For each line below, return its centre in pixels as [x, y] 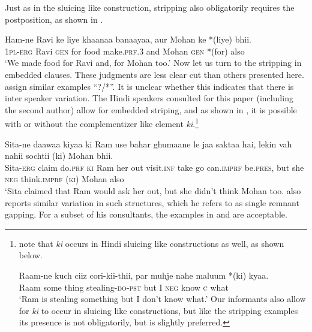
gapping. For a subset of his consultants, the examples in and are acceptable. [146, 214]
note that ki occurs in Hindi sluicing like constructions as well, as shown [151, 243]
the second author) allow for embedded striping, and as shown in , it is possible [151, 109]
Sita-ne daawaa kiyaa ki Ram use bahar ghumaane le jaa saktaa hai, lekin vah [148, 144]
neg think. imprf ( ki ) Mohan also [64, 179]
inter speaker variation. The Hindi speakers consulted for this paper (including [149, 98]
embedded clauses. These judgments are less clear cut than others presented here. [154, 74]
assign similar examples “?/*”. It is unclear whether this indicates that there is [149, 86]
